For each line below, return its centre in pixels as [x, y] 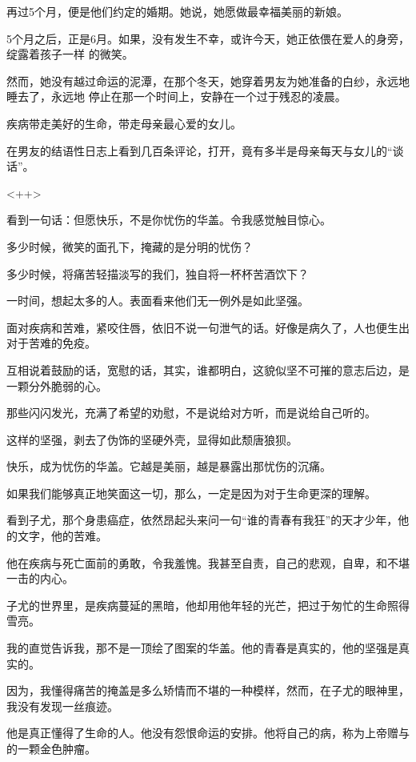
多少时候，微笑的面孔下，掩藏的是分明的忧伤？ [130, 246]
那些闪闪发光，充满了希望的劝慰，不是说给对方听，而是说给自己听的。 [191, 413]
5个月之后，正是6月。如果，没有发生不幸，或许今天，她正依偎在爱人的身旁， [208, 38]
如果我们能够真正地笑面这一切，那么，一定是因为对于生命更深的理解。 [191, 493]
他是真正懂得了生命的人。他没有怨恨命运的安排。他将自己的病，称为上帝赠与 [208, 733]
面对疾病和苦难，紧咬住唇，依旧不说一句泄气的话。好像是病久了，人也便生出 [208, 327]
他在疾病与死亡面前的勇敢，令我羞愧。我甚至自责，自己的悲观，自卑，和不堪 [208, 562]
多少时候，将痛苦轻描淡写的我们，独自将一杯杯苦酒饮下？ [158, 273]
